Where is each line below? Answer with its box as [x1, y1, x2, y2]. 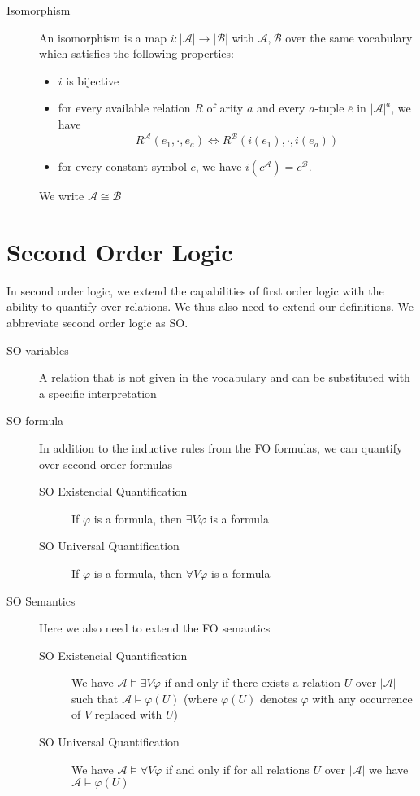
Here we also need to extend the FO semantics [39, 619, 271, 636]
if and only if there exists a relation [164, 674, 340, 691]
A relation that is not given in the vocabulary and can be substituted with [39, 369, 410, 386]
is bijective [66, 72, 119, 89]
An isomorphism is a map [39, 28, 167, 46]
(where [184, 689, 218, 706]
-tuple [314, 99, 344, 116]
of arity [206, 99, 244, 116]
